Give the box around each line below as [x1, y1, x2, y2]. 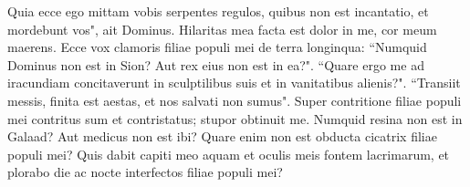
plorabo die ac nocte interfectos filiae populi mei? [7, 162, 283, 182]
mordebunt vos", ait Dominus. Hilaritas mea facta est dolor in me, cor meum [7, 19, 437, 38]
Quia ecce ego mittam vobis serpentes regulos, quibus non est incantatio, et [7, 2, 429, 20]
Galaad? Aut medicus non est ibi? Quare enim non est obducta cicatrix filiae [7, 127, 437, 146]
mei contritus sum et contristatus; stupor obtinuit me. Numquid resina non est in [7, 109, 463, 128]
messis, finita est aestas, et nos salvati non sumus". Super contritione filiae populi [7, 90, 462, 109]
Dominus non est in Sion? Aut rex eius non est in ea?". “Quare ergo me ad [7, 55, 424, 74]
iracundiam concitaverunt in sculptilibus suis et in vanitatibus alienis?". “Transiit [7, 73, 461, 92]
